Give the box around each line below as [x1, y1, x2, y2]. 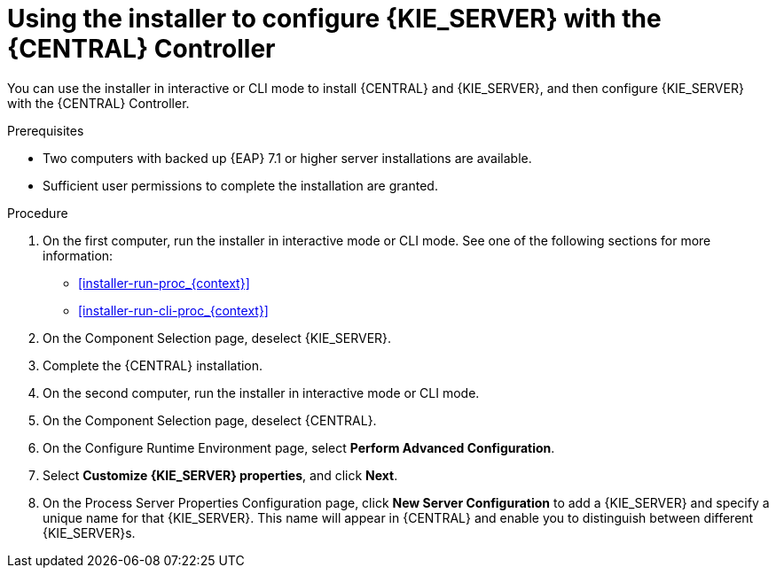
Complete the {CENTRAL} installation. [43, 357, 263, 373]
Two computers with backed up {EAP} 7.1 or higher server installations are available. [43, 150, 532, 166]
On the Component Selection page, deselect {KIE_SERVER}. [43, 330, 392, 346]
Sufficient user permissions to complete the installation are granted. [43, 177, 438, 193]
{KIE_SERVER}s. [43, 524, 136, 540]
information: [43, 247, 114, 263]
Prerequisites [7, 122, 84, 138]
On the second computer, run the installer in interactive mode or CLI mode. [43, 385, 480, 400]
